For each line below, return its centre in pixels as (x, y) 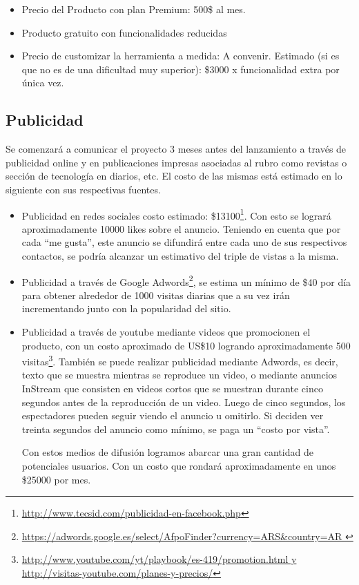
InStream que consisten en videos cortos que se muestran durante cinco (172, 389)
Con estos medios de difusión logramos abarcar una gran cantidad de (167, 452)
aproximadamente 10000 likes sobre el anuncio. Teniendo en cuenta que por (181, 228)
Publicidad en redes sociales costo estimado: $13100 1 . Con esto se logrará (176, 214)
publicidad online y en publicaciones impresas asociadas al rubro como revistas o (176, 162)
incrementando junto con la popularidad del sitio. (126, 308)
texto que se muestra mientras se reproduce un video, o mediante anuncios (179, 375)
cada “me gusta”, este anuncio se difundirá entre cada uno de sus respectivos (184, 242)
